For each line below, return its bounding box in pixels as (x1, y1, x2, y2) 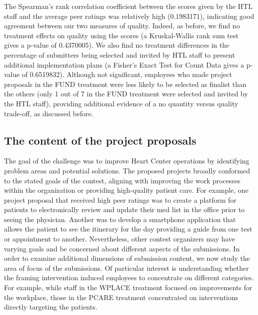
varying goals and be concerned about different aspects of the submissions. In (4, 243, 240, 253)
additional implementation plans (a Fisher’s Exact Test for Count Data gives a (4, 59, 244, 70)
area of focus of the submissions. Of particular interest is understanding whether (4, 262, 249, 273)
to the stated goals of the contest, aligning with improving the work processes (4, 175, 241, 185)
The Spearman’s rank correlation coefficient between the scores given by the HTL (4, 1, 253, 11)
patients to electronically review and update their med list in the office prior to (4, 204, 245, 215)
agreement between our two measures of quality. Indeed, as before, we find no (4, 20, 240, 31)
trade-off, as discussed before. (4, 108, 93, 118)
